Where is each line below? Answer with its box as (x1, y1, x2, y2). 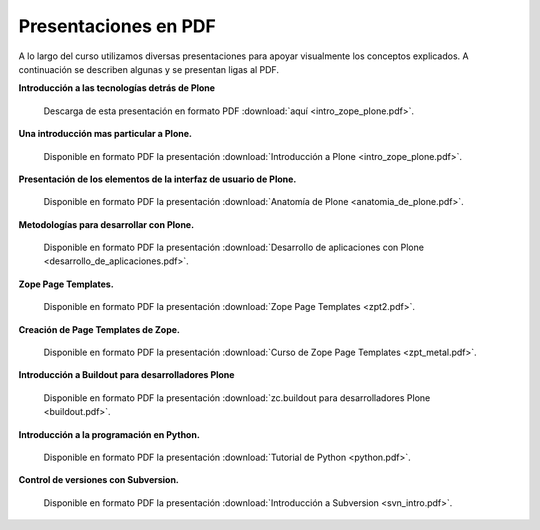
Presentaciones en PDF (18, 15, 217, 37)
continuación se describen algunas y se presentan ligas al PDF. (18, 63, 280, 75)
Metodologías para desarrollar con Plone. (18, 218, 195, 230)
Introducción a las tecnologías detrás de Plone (18, 82, 215, 94)
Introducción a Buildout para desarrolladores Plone (18, 369, 235, 381)
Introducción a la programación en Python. (18, 428, 200, 440)
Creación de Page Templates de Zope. (18, 323, 180, 335)
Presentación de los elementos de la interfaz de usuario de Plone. (18, 173, 297, 185)
